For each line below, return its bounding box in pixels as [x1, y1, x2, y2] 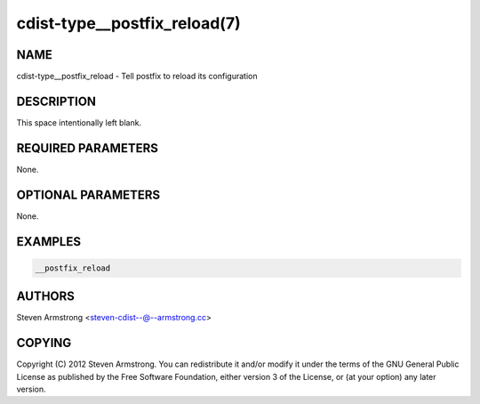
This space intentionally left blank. [16, 117, 142, 128]
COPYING [16, 335, 72, 351]
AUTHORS [16, 289, 76, 304]
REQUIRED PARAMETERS [16, 141, 159, 156]
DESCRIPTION [16, 93, 97, 109]
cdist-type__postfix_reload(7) [16, 13, 242, 33]
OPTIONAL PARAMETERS [16, 187, 161, 202]
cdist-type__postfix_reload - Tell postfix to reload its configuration [16, 71, 258, 82]
